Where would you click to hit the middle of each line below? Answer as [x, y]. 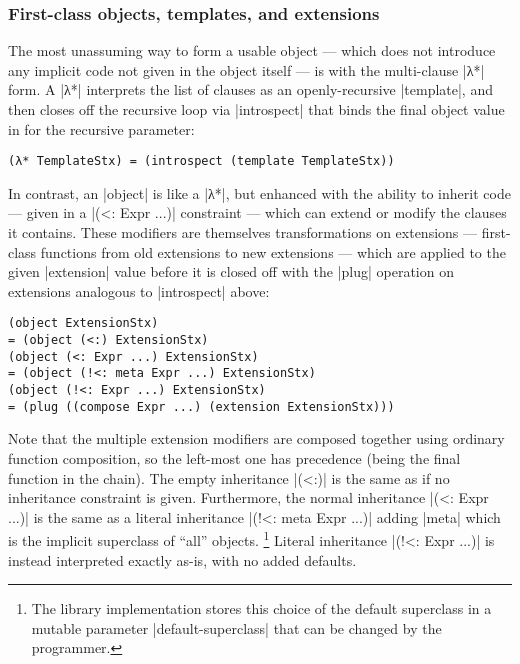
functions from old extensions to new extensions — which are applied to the [273, 251]
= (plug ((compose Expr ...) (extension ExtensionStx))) [201, 406]
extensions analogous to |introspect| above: [139, 290]
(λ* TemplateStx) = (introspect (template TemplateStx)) [201, 161]
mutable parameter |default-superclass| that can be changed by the [236, 627]
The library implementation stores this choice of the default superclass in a [261, 608]
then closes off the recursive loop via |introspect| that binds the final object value [256, 109]
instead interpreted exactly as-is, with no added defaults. [182, 559]
